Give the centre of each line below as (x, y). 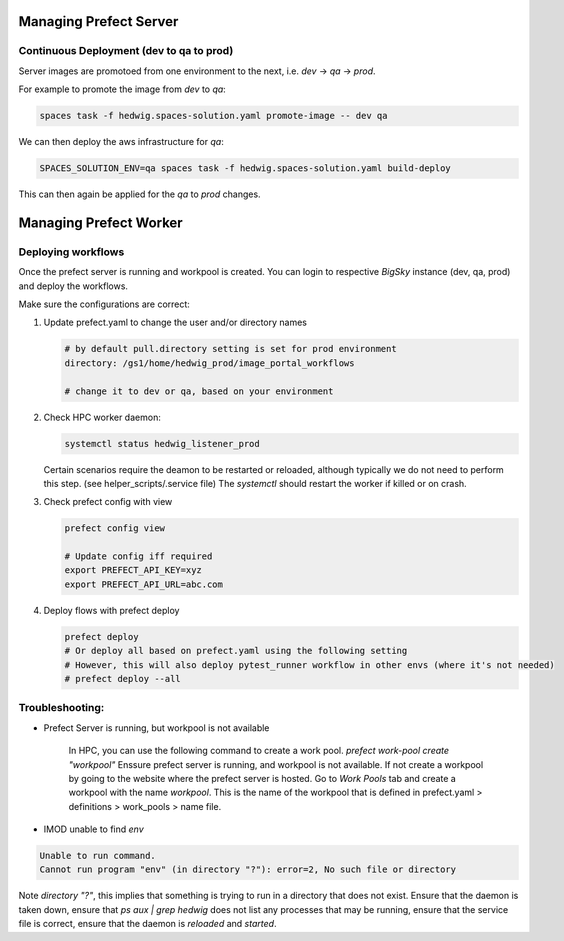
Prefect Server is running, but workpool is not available (156, 727)
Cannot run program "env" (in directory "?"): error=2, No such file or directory (248, 869)
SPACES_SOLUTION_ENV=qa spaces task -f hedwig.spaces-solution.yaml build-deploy (245, 168)
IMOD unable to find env (93, 829)
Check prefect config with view (108, 502)
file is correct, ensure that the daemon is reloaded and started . (147, 924)
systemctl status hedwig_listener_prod (162, 443)
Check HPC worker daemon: (102, 417)
